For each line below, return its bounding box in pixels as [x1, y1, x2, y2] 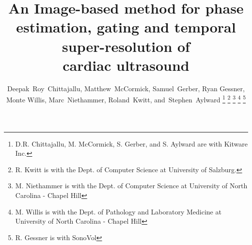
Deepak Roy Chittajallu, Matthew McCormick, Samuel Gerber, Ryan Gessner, [7, 83, 245, 93]
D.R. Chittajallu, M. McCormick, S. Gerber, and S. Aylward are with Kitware [15, 138, 248, 148]
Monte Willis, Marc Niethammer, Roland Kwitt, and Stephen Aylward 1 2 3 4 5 [6, 93, 246, 104]
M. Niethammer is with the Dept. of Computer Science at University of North [15, 180, 248, 191]
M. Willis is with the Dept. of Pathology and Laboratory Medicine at [15, 206, 221, 216]
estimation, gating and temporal [16, 17, 236, 37]
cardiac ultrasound [63, 55, 189, 75]
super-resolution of [62, 36, 190, 56]
